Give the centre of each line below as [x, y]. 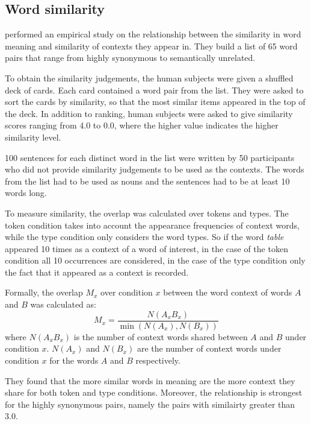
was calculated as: [63, 304]
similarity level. [33, 137]
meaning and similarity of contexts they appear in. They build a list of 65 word [151, 46]
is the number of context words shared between [161, 336]
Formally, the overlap [44, 292]
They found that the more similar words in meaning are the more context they [150, 380]
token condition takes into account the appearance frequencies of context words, [152, 225]
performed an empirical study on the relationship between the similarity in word [153, 34]
